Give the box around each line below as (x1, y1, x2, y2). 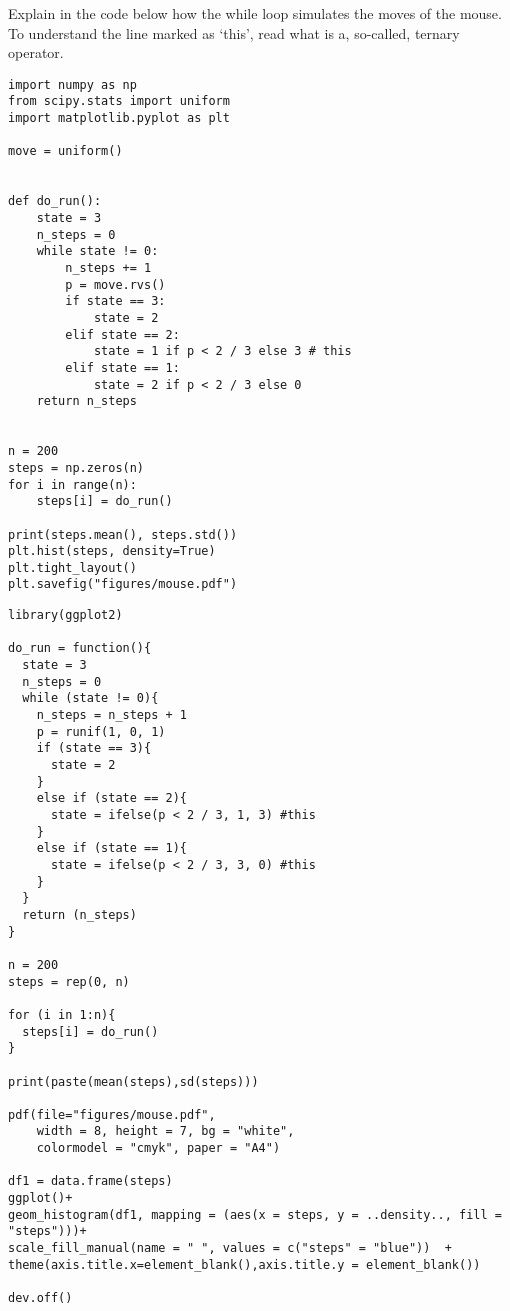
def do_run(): (8, 194, 102, 209)
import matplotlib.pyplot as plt (8, 111, 230, 126)
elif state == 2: (65, 327, 180, 342)
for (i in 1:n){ (8, 1007, 116, 1022)
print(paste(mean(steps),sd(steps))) (8, 1074, 259, 1089)
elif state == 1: (65, 360, 180, 375)
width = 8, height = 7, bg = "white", (36, 1124, 295, 1139)
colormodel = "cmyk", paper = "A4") (36, 1141, 281, 1156)
